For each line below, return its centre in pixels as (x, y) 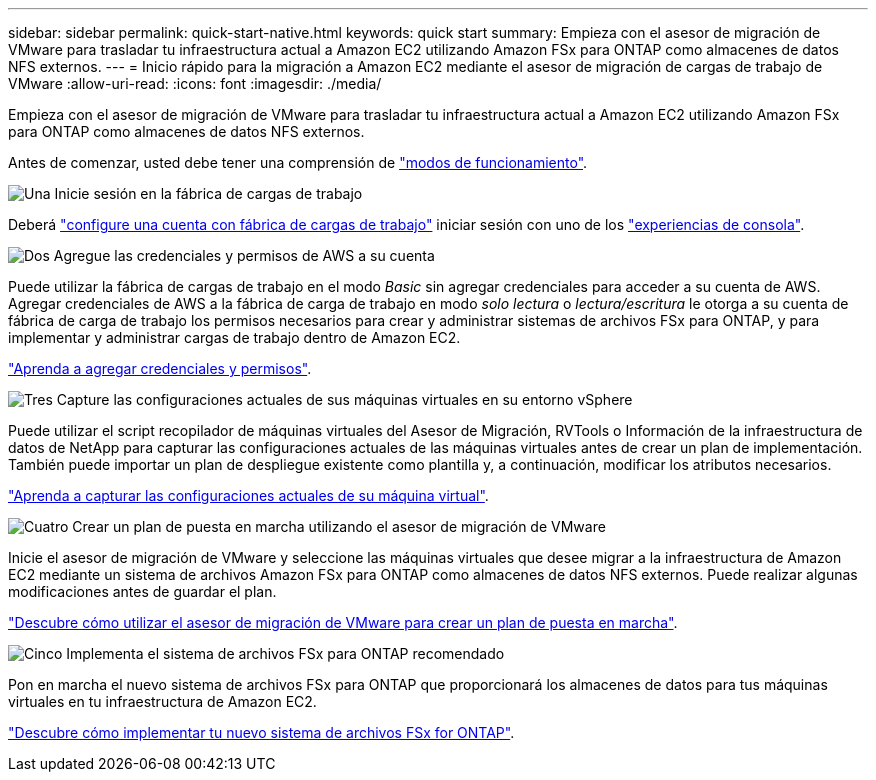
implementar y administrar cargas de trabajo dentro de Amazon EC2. (234, 337)
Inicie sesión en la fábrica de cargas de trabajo (208, 193)
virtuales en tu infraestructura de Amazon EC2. (162, 701)
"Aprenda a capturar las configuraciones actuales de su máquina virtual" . (248, 495)
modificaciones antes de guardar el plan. (142, 591)
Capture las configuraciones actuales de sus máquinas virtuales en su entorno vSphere (344, 399)
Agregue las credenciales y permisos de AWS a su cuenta (244, 255)
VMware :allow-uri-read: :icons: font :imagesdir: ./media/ (195, 83)
